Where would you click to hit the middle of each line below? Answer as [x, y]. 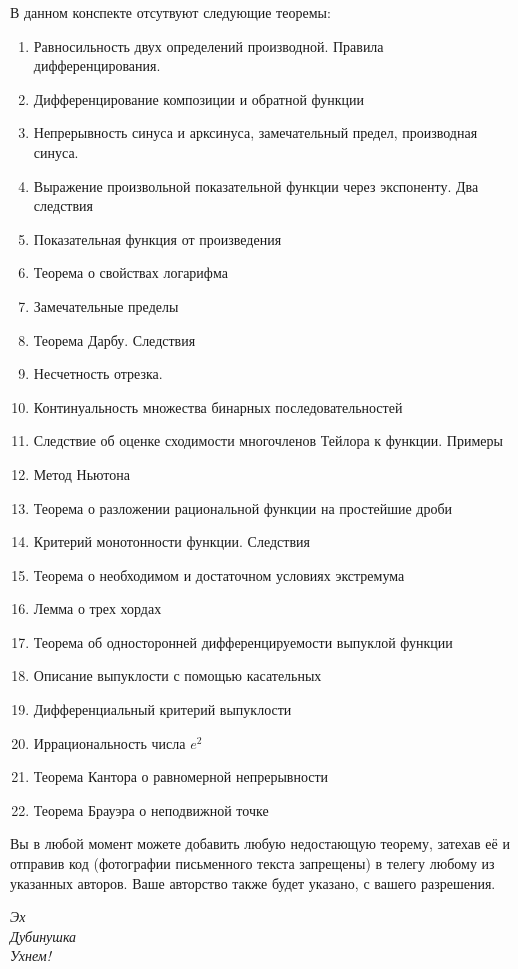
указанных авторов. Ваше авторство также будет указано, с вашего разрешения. [253, 882]
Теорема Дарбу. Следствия [114, 339]
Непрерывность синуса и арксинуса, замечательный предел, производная [255, 132]
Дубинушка [43, 935]
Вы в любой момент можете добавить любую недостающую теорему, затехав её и [260, 843]
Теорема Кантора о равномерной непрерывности [181, 776]
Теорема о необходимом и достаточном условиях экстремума [219, 574]
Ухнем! [31, 955]
